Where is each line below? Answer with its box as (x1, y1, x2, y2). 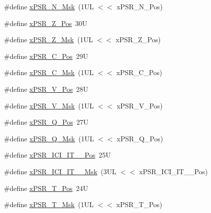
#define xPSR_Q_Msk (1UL (4, 133, 94, 143)
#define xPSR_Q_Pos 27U (4, 117, 89, 127)
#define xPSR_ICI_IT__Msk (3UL (4, 166, 116, 176)
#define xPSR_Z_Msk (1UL (4, 34, 93, 45)
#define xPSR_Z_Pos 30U (4, 18, 87, 28)
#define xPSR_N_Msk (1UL (4, 1, 94, 11)
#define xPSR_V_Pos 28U (4, 83, 88, 94)
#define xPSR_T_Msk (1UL (4, 199, 94, 210)
